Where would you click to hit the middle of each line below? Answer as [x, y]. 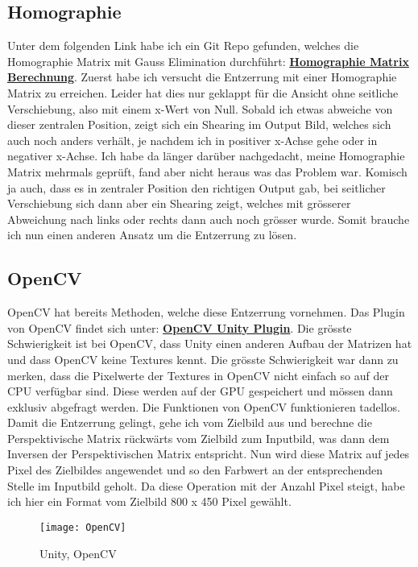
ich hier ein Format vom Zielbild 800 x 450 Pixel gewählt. [149, 501]
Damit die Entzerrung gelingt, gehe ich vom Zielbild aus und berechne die [190, 422]
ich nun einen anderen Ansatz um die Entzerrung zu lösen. [152, 235]
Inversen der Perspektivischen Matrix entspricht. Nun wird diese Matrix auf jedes [209, 454]
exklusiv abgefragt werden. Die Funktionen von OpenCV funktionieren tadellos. [204, 406]
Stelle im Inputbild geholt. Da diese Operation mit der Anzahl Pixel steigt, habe [206, 485]
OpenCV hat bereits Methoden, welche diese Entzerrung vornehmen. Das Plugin [206, 312]
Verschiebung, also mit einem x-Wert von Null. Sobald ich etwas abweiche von [200, 108]
